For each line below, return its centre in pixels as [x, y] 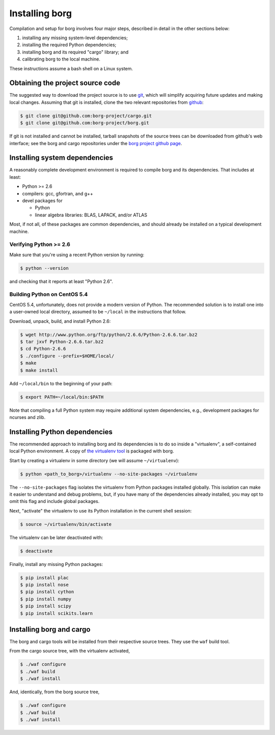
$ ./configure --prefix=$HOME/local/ [67, 356]
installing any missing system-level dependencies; [75, 38]
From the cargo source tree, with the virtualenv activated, [70, 651]
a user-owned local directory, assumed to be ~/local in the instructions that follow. [98, 312]
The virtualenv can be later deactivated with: [56, 538]
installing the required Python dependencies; [69, 45]
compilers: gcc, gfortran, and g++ [58, 193]
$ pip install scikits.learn [57, 613]
